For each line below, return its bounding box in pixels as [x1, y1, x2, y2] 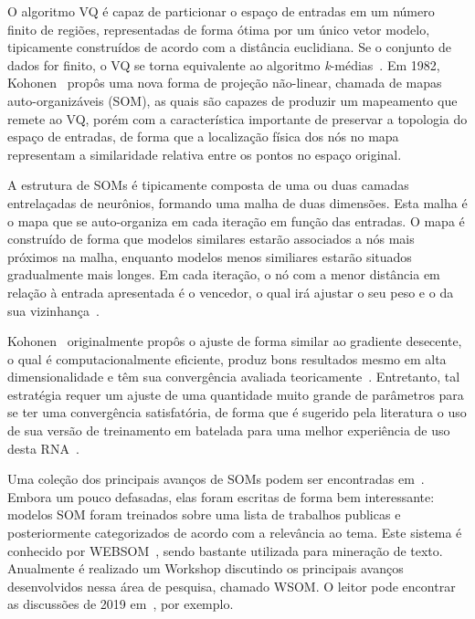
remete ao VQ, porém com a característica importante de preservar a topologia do [7, 109, 468, 128]
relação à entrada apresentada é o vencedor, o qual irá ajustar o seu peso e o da [7, 282, 454, 301]
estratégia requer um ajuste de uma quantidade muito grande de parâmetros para [7, 384, 464, 404]
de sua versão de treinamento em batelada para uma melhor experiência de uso [7, 421, 450, 440]
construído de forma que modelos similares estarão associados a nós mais [7, 229, 415, 248]
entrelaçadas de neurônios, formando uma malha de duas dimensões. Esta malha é [7, 193, 468, 212]
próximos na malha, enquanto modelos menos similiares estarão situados [7, 247, 412, 266]
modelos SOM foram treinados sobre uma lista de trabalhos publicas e [7, 505, 401, 524]
